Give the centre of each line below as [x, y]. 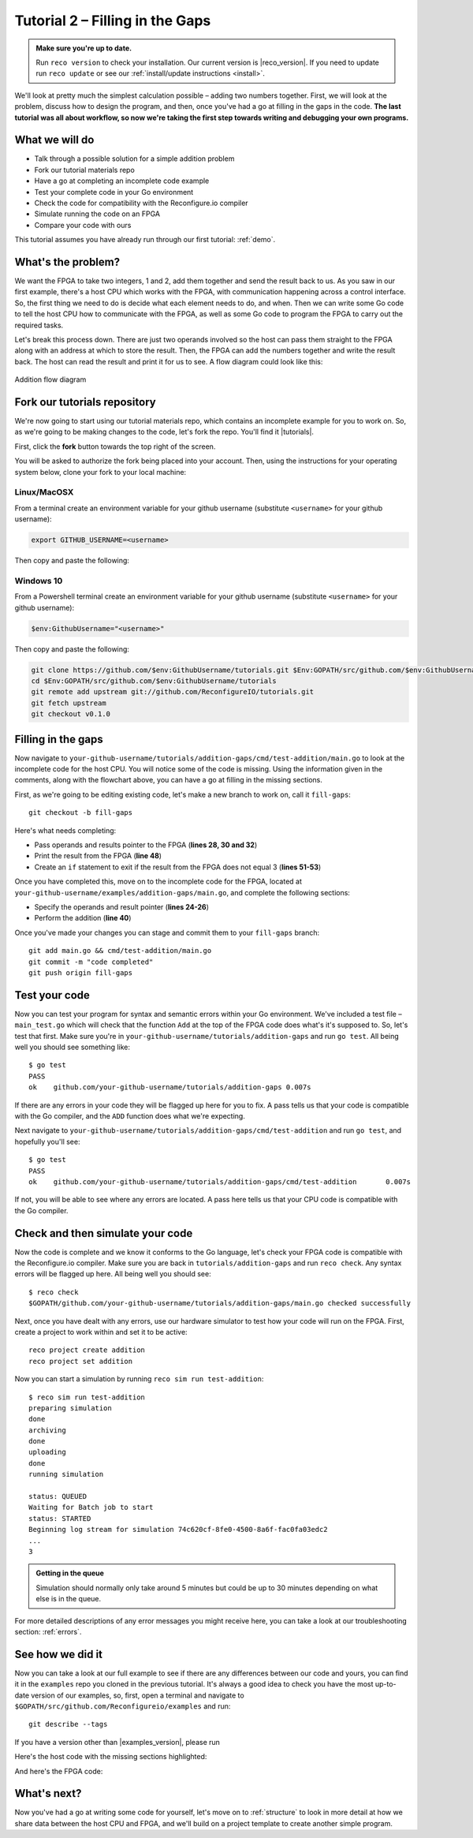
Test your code [52, 995]
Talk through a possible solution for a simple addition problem [134, 159]
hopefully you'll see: [47, 1141]
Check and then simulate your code [104, 1233]
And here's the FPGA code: [59, 1771]
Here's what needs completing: [65, 830]
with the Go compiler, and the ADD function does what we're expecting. [130, 1115]
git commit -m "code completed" [91, 962]
